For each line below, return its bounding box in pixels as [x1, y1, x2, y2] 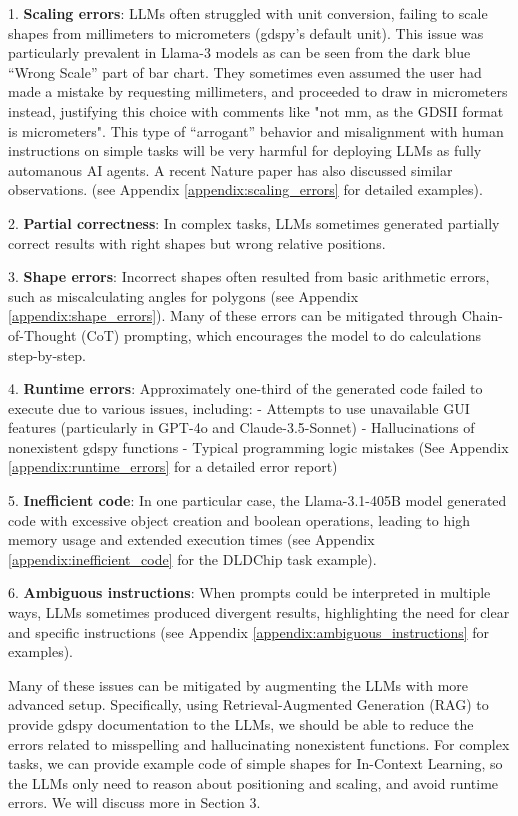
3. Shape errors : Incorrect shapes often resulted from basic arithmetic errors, [8, 266, 490, 287]
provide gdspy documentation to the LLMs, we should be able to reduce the [8, 714, 474, 734]
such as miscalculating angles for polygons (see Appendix [8, 285, 359, 306]
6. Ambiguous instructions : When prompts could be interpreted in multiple [8, 582, 491, 603]
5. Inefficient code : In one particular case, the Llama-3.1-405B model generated [8, 490, 507, 511]
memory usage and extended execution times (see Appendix [8, 529, 375, 550]
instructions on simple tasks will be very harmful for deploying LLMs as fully [8, 140, 482, 161]
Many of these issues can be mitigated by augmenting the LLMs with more [8, 674, 469, 695]
